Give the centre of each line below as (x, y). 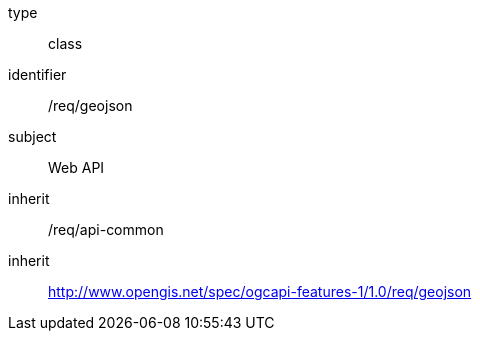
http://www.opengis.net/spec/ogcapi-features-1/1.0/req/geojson (260, 291)
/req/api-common (106, 229)
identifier (37, 74)
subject (32, 136)
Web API (76, 167)
